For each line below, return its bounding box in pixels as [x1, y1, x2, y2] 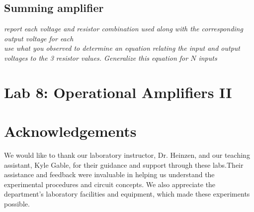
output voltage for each [4, 33, 74, 43]
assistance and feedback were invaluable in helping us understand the [4, 169, 215, 180]
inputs [198, 52, 217, 63]
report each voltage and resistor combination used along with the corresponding [4, 23, 243, 34]
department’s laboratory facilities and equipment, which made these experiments [4, 189, 250, 199]
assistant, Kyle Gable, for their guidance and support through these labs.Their [4, 159, 244, 170]
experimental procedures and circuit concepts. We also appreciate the [4, 179, 216, 189]
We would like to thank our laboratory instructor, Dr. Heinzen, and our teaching [4, 150, 250, 160]
